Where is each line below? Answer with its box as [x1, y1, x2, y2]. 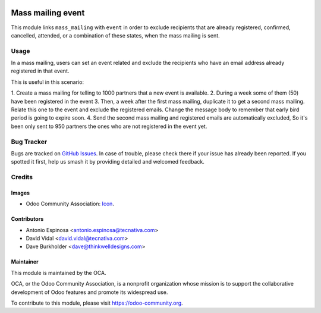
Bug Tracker [11, 137, 48, 146]
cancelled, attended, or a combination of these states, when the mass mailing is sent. [11, 32, 220, 39]
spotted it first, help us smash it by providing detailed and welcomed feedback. [11, 158, 204, 165]
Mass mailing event [11, 8, 85, 18]
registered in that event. [11, 67, 70, 74]
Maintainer [11, 258, 39, 265]
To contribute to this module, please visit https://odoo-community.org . [11, 299, 184, 306]
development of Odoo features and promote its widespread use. [11, 289, 168, 296]
